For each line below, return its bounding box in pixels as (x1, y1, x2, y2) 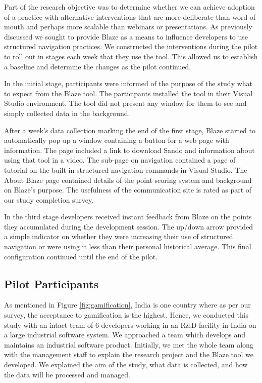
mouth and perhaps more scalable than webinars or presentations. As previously (4, 21, 252, 32)
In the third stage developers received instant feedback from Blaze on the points (4, 211, 252, 222)
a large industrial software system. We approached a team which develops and (4, 329, 246, 340)
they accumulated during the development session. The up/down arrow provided (4, 221, 253, 232)
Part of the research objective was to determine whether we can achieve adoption (4, 2, 255, 12)
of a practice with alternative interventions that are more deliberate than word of (4, 11, 256, 22)
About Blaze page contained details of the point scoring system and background (4, 174, 252, 185)
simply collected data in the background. (4, 107, 130, 118)
